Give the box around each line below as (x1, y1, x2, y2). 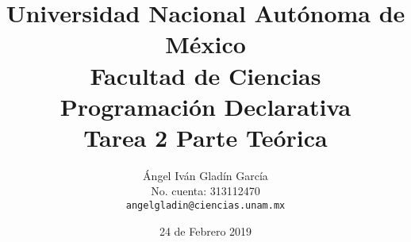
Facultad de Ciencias (90, 59, 321, 91)
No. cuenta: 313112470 (151, 182, 260, 199)
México (165, 28, 246, 60)
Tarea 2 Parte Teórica (83, 121, 328, 153)
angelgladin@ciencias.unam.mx (125, 200, 286, 212)
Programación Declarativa (60, 90, 351, 122)
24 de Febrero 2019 (159, 222, 252, 239)
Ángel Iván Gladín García (143, 167, 268, 183)
